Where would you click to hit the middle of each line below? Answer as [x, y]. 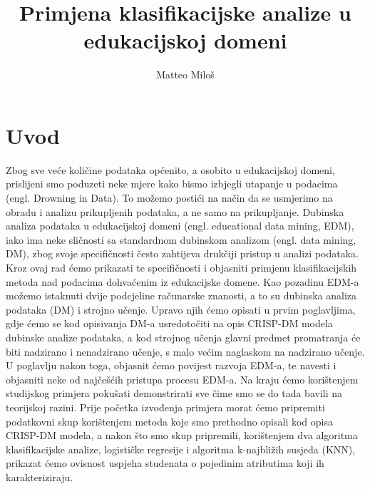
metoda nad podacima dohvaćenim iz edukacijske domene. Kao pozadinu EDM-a [183, 281]
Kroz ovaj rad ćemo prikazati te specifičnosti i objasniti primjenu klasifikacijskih [181, 267]
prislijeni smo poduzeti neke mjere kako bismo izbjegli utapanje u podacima [172, 184]
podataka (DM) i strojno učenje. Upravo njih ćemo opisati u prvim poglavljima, [181, 309]
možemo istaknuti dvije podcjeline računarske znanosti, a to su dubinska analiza [181, 295]
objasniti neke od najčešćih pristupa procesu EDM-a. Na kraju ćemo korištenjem [182, 379]
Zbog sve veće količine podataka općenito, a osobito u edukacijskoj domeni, [170, 169]
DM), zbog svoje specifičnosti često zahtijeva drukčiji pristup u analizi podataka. [182, 253]
